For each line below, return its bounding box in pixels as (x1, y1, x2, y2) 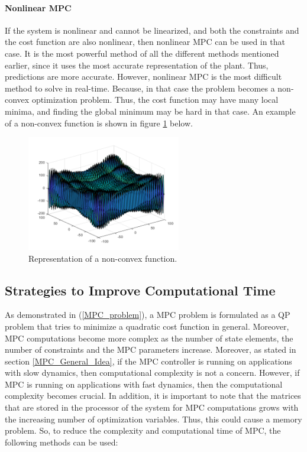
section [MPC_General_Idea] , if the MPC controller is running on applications (5, 355, 292, 367)
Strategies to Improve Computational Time (5, 281, 276, 299)
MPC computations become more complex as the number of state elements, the (5, 331, 293, 344)
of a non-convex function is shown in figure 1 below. (5, 116, 193, 129)
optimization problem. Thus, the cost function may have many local (31, 93, 279, 106)
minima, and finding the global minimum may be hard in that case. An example (5, 105, 296, 117)
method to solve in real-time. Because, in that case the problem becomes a (5, 82, 275, 94)
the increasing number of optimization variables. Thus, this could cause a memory (5, 412, 302, 425)
